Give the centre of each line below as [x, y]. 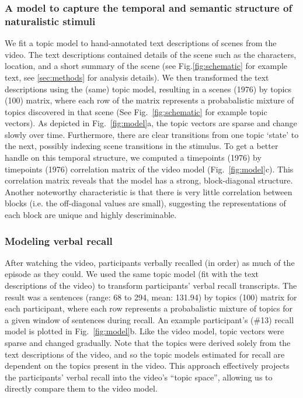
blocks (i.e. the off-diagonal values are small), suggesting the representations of [145, 203]
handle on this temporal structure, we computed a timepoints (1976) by [133, 158]
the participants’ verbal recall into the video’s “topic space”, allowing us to [139, 377]
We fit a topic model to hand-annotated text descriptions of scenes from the [141, 43]
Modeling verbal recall [59, 240]
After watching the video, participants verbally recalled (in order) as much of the [150, 262]
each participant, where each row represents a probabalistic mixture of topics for [149, 308]
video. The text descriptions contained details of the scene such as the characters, [151, 54]
